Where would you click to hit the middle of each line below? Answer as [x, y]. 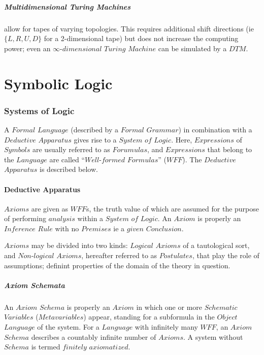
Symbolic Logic [58, 83]
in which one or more [169, 307]
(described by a [95, 129]
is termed [46, 347]
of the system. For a [68, 327]
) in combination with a [215, 129]
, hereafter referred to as [119, 255]
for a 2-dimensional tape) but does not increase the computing [141, 38]
